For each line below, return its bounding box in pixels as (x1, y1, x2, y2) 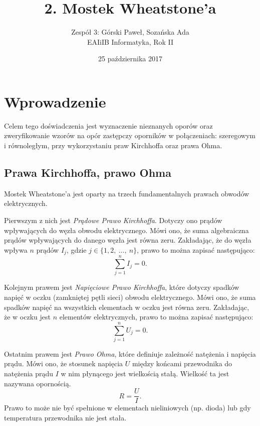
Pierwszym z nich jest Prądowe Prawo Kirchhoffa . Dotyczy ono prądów (4, 215, 222, 226)
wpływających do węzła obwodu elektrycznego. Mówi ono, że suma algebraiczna (4, 225, 249, 235)
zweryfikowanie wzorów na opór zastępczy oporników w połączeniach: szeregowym (4, 130, 255, 141)
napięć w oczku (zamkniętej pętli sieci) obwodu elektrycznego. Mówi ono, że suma (4, 291, 256, 302)
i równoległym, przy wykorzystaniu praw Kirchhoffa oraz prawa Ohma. (4, 140, 222, 151)
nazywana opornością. (4, 378, 71, 388)
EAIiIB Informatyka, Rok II (87, 36, 174, 47)
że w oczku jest (4, 311, 51, 322)
